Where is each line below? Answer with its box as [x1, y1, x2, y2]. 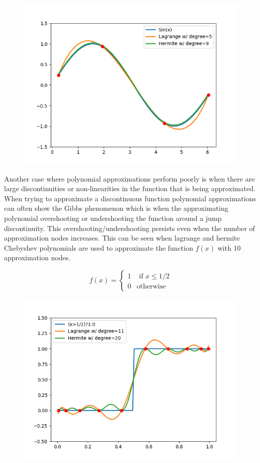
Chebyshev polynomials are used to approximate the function [4, 242, 193, 253]
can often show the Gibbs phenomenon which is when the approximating [4, 203, 228, 213]
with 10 [217, 242, 241, 253]
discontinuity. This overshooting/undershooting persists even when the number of [4, 222, 255, 233]
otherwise [136, 282, 166, 290]
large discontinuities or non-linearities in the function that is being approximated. [4, 183, 255, 194]
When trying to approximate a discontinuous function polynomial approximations [4, 193, 256, 203]
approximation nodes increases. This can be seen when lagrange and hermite [4, 233, 240, 243]
